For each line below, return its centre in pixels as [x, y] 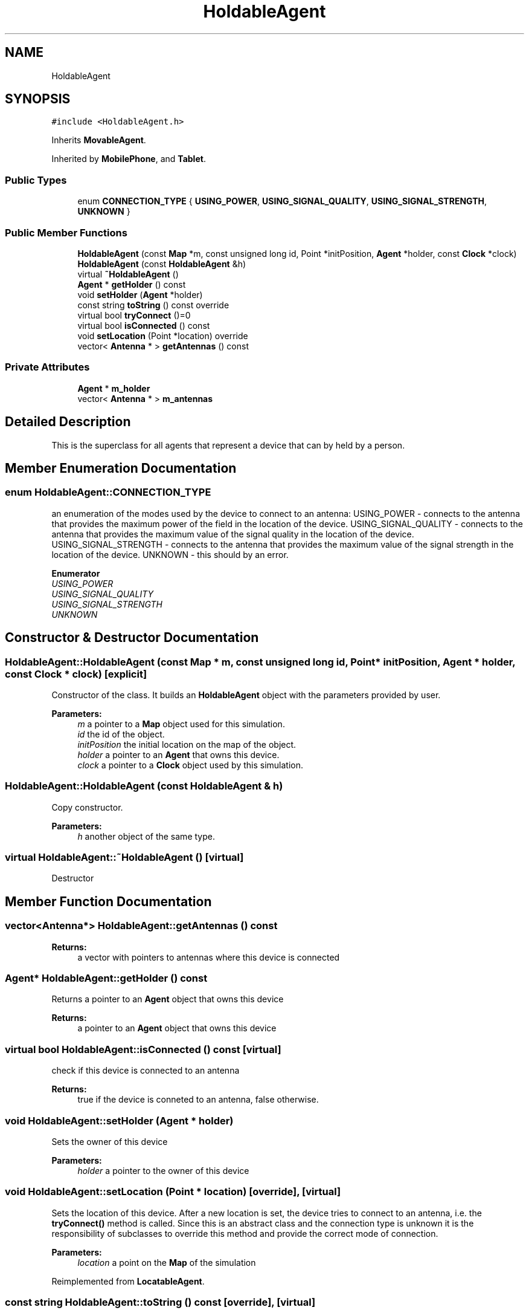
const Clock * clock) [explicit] [76, 674]
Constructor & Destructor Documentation [132, 638]
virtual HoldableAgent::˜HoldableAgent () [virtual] [124, 858]
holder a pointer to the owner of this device [163, 1170]
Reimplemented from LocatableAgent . [128, 1281]
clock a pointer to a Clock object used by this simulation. [191, 765]
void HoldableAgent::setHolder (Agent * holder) [119, 1120]
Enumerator [76, 573]
